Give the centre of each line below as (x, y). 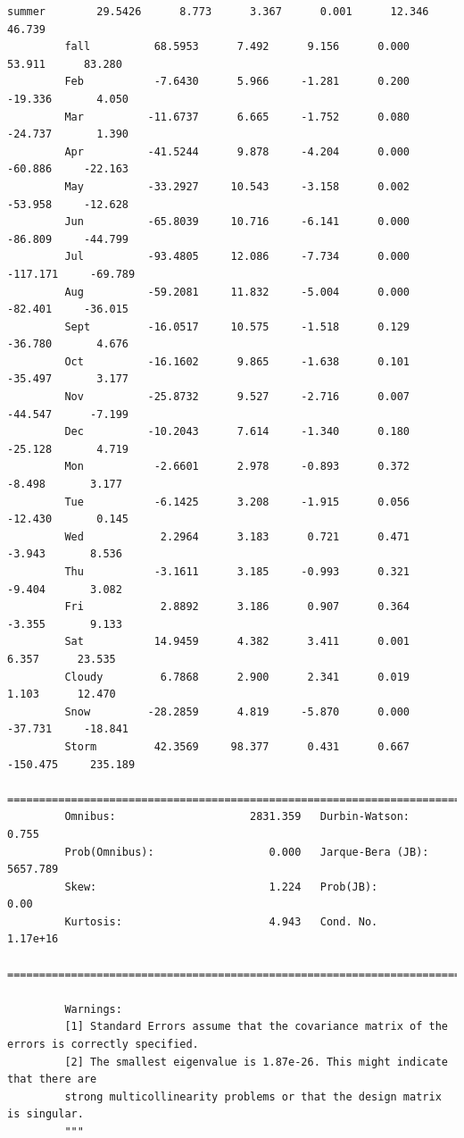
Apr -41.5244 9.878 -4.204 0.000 (237, 151)
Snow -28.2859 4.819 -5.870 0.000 (237, 711)
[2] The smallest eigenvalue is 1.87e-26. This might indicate (256, 1062)
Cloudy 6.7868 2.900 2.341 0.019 (237, 677)
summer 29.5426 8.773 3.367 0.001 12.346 (218, 12)
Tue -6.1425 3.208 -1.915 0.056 (237, 502)
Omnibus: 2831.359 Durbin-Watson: (237, 817)
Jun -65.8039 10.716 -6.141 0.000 (237, 222)
